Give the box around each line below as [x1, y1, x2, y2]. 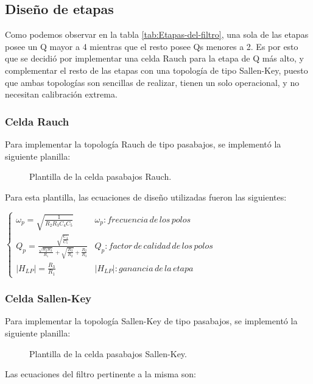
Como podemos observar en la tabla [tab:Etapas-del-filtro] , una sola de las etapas [5, 28, 309, 41]
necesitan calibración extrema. [5, 88, 118, 101]
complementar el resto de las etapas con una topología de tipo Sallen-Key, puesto [5, 63, 308, 76]
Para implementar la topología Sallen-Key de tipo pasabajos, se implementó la [5, 315, 298, 327]
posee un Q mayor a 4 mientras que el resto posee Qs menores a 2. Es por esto [5, 40, 298, 52]
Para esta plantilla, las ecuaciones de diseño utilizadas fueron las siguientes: [5, 190, 287, 203]
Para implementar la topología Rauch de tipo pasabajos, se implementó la [5, 137, 281, 150]
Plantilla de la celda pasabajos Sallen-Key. [29, 347, 187, 360]
